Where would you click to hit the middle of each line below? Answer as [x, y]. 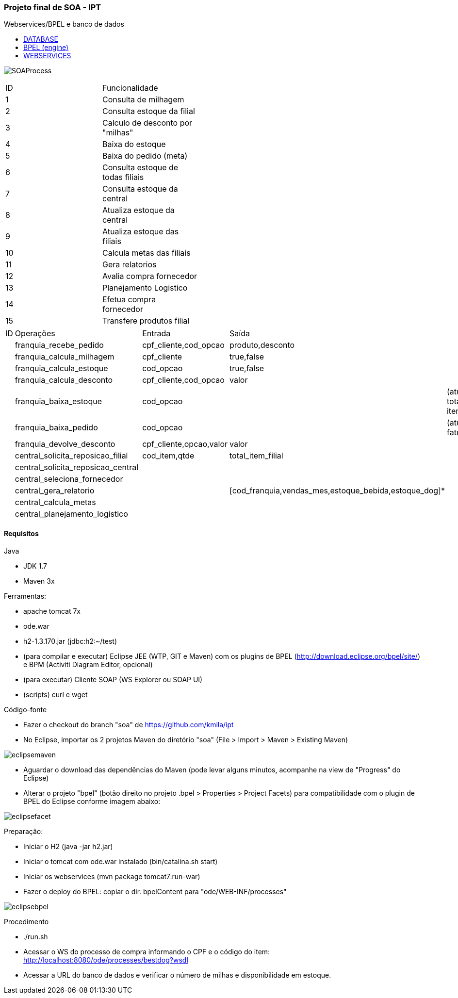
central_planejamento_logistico [71, 514]
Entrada [156, 334]
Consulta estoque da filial [148, 111]
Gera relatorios [129, 265]
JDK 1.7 [35, 566]
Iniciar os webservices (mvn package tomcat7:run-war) [112, 876]
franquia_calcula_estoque [61, 368]
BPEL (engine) [46, 48]
